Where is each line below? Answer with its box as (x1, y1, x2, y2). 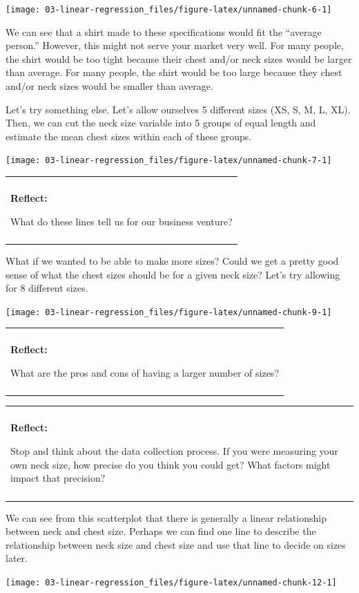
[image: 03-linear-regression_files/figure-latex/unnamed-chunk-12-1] (6, 577, 337, 587)
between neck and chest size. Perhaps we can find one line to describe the (6, 524, 316, 538)
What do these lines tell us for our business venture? (10, 214, 233, 228)
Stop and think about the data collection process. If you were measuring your (10, 443, 338, 458)
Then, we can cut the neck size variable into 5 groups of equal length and (6, 115, 316, 130)
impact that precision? (10, 471, 106, 485)
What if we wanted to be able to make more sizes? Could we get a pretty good (6, 254, 339, 267)
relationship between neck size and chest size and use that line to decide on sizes (6, 537, 346, 552)
